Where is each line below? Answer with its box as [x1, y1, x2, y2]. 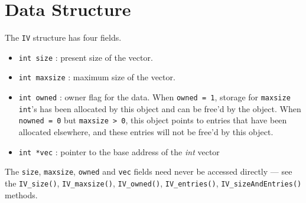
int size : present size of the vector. [18, 51, 153, 63]
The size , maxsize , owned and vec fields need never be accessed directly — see [5, 165, 292, 178]
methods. [5, 188, 38, 201]
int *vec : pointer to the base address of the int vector [18, 145, 220, 158]
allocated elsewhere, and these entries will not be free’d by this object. [18, 126, 274, 138]
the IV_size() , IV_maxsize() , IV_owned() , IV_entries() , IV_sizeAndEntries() [5, 176, 302, 189]
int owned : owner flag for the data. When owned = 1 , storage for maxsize [18, 91, 291, 103]
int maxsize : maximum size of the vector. [18, 71, 175, 83]
